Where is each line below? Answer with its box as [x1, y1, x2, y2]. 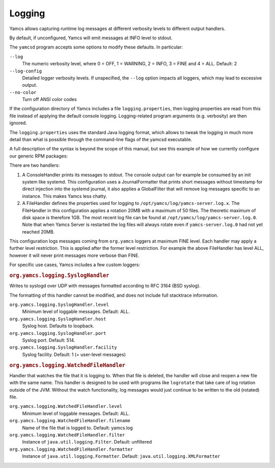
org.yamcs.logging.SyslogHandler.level [9, 302, 109, 308]
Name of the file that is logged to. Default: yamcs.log [22, 425, 133, 431]
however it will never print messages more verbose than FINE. [9, 252, 140, 258]
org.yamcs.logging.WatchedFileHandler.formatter [9, 446, 133, 452]
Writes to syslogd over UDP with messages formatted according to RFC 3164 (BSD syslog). [9, 283, 201, 289]
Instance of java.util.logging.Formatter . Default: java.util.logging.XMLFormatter [22, 453, 221, 459]
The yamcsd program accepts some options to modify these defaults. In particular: [9, 44, 183, 50]
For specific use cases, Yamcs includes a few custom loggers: [9, 262, 140, 268]
